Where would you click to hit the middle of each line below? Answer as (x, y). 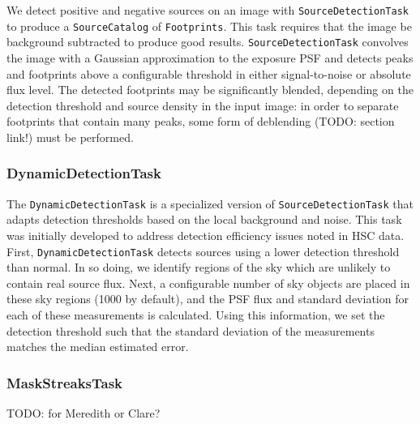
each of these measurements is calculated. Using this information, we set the (196, 315)
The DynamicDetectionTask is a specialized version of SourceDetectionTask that (210, 203)
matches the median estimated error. (98, 347)
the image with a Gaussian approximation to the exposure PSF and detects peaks (210, 57)
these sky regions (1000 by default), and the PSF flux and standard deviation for (208, 299)
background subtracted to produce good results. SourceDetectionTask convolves (208, 42)
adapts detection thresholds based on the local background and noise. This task (204, 219)
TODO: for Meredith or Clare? (84, 413)
